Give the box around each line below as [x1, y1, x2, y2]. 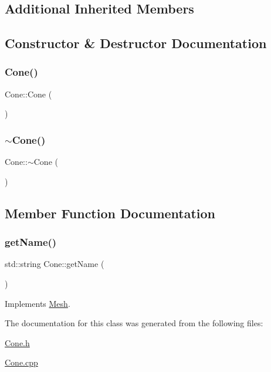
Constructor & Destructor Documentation [5, 34, 267, 52]
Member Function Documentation [5, 204, 216, 222]
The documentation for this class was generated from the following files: [5, 317, 263, 329]
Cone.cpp [5, 356, 38, 368]
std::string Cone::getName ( [5, 258, 104, 270]
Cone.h [5, 336, 30, 349]
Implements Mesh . [5, 297, 70, 309]
